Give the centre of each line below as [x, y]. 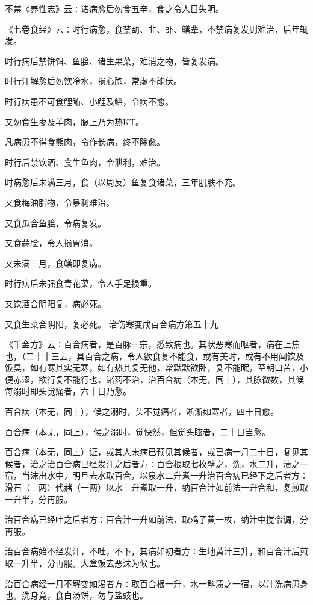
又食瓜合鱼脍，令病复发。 [55, 222]
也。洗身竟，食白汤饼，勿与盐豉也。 [76, 595]
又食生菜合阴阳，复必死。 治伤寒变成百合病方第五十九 [112, 324]
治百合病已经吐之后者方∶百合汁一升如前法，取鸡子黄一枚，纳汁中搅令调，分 [156, 519]
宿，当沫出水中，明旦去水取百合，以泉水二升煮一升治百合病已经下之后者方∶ [156, 475]
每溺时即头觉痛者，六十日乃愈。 [68, 391]
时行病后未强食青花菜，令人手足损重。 [81, 283]
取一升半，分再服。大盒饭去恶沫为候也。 [85, 563]
